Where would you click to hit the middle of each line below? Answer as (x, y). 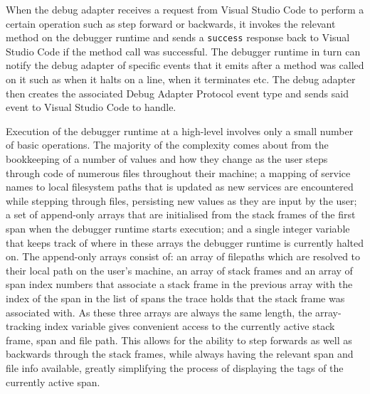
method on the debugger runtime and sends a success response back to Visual (178, 37)
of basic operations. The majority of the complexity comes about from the (167, 145)
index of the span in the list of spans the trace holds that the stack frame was (175, 298)
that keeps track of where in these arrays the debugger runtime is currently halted (185, 242)
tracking (23, 326)
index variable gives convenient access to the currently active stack (190, 326)
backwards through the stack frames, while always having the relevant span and (180, 354)
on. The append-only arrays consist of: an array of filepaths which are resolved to (183, 256)
